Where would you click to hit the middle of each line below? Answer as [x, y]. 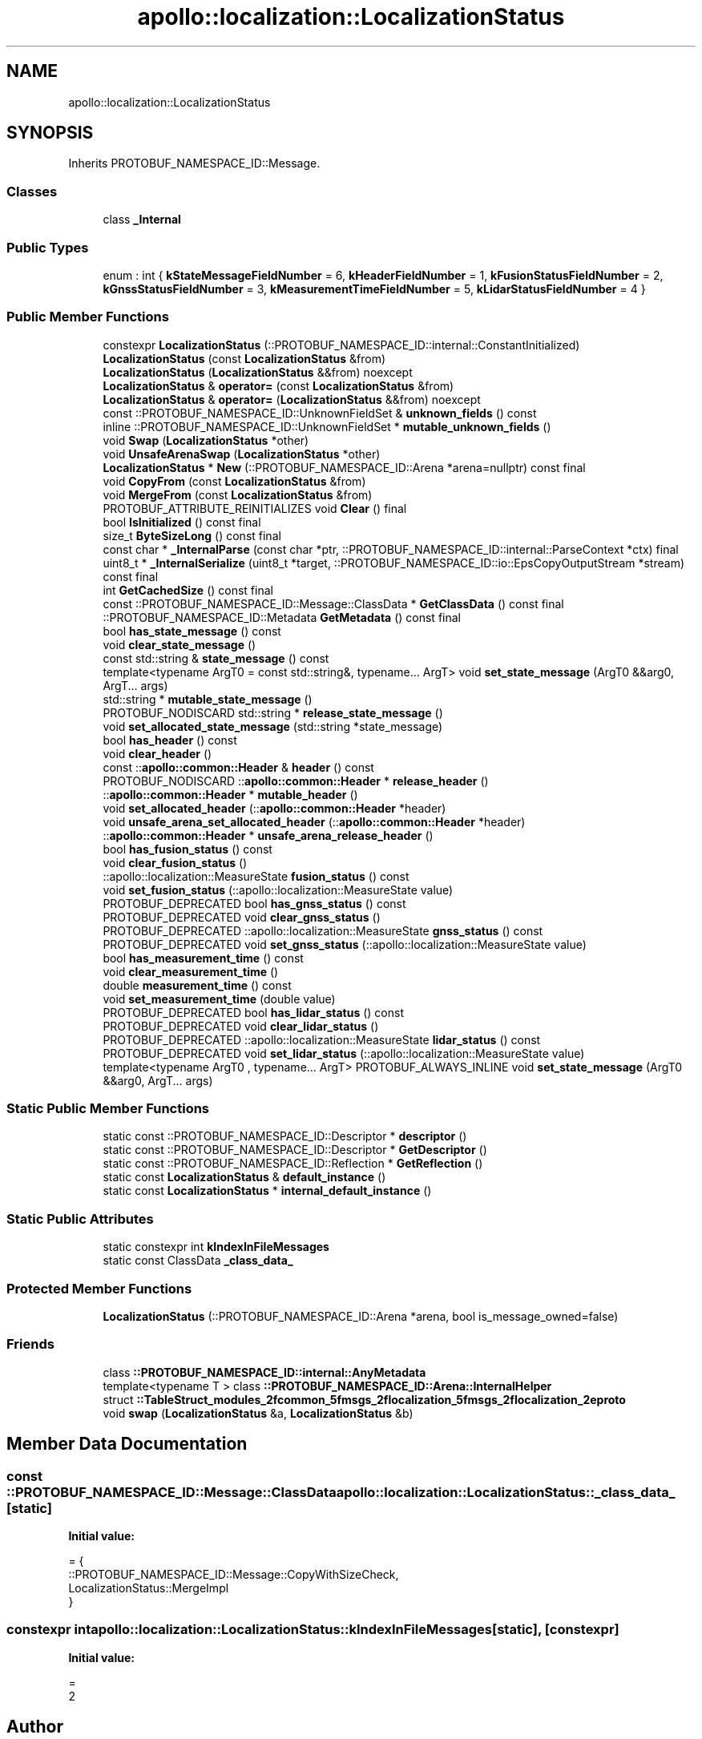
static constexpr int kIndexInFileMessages [216, 1247]
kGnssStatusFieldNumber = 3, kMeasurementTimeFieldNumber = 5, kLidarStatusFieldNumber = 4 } [374, 288]
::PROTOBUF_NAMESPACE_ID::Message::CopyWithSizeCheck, [234, 1574]
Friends [30, 1344]
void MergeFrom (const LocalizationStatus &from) [238, 494]
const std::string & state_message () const [216, 658]
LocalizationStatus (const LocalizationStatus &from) [244, 358]
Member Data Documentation [127, 1444]
